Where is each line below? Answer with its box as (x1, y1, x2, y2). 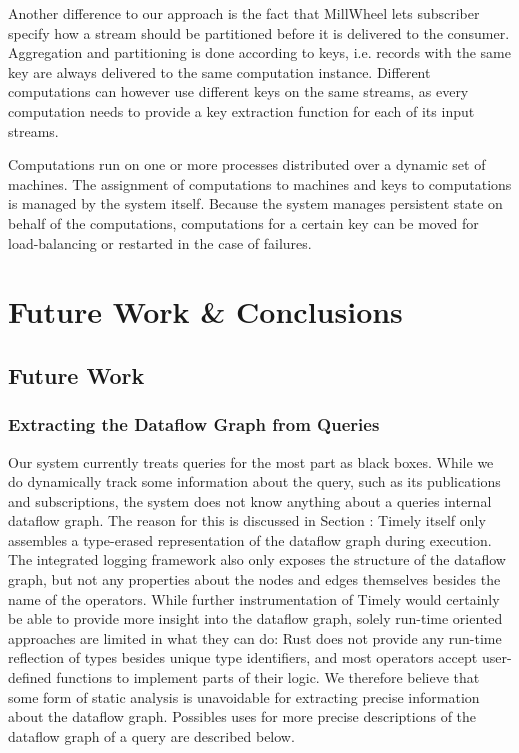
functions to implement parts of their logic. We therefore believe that (56, 667, 480, 688)
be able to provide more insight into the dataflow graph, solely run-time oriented (8, 608, 503, 629)
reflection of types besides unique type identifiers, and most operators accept (8, 647, 478, 668)
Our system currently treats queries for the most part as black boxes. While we (8, 451, 494, 472)
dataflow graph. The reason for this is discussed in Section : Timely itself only (8, 510, 486, 531)
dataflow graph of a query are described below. (8, 725, 295, 746)
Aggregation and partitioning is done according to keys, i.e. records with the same (8, 42, 511, 63)
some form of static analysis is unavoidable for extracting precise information (8, 686, 480, 707)
